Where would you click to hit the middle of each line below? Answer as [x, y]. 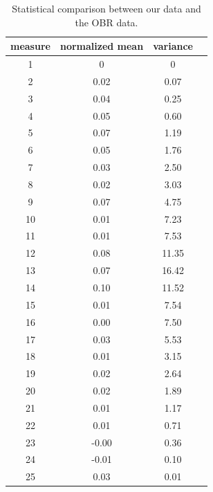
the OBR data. [106, 22]
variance [173, 46]
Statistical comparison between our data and [106, 8]
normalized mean [102, 46]
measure [30, 46]
